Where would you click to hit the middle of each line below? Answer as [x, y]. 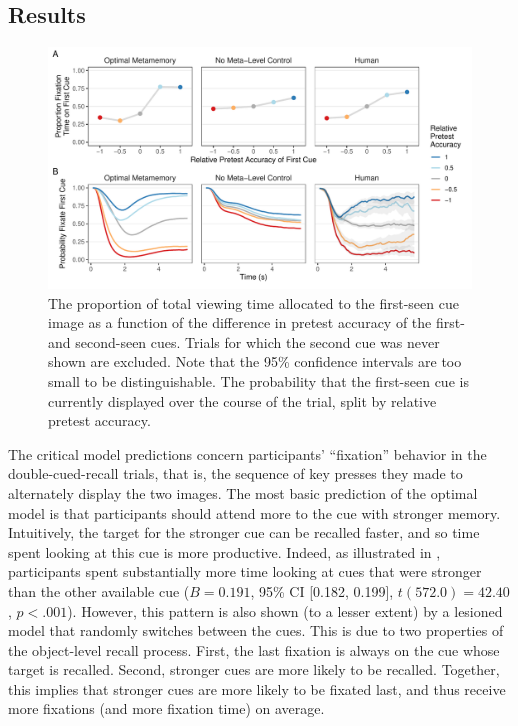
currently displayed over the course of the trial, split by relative [242, 400]
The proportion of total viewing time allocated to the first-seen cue [253, 302]
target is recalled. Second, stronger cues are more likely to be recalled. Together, [254, 669]
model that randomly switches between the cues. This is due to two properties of [256, 630]
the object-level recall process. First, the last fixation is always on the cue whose [254, 649]
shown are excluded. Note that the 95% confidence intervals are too [255, 361]
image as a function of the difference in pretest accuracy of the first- [256, 322]
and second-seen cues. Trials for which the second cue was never [244, 341]
